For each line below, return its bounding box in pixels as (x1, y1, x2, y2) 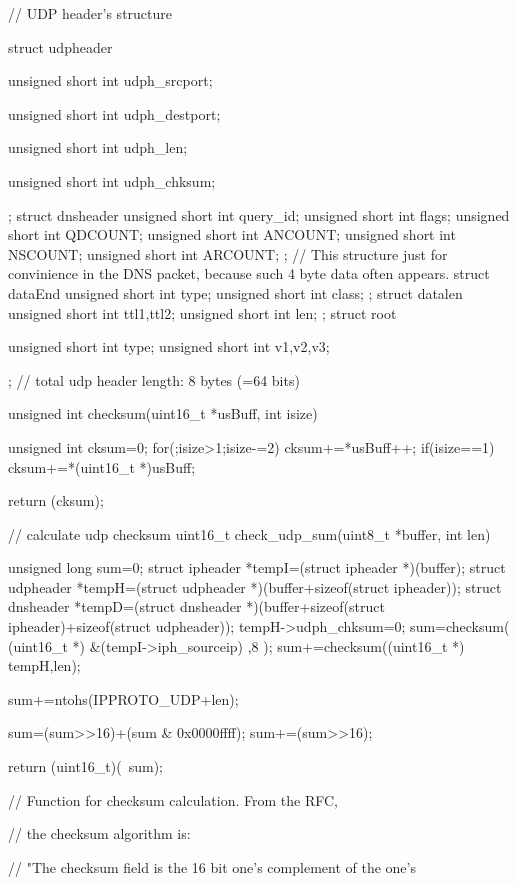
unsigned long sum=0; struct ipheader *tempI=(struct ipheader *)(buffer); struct (8, 557, 506, 578)
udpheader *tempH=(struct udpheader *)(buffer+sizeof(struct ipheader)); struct (8, 576, 502, 597)
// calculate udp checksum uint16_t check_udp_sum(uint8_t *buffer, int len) (8, 523, 491, 544)
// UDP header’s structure (8, 3, 172, 23)
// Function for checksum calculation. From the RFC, (8, 789, 338, 810)
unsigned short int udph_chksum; (8, 170, 216, 191)
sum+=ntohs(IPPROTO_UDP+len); (8, 688, 239, 709)
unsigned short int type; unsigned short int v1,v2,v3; (8, 336, 330, 357)
